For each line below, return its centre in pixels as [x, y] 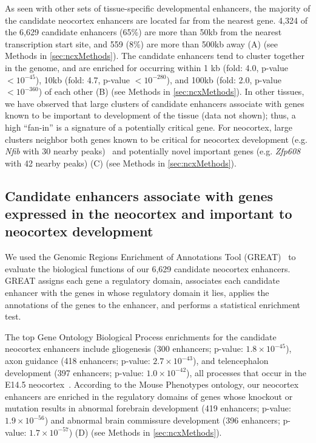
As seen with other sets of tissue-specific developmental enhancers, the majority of [158, 8]
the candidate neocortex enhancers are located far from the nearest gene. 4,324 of [156, 20]
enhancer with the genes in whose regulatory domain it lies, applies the [137, 293]
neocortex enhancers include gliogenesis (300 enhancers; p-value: [124, 349]
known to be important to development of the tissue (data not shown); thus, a [150, 115]
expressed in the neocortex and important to [149, 214]
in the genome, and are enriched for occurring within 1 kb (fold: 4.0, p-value [146, 67]
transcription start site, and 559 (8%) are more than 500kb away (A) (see [142, 43]
